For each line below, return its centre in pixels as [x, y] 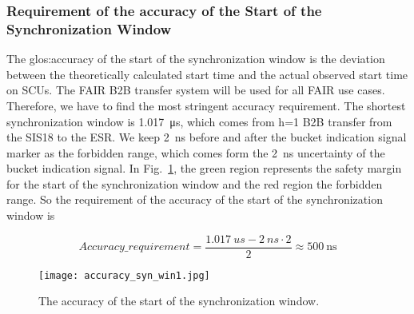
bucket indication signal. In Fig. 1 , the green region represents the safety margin [204, 168]
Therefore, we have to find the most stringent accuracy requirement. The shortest [206, 105]
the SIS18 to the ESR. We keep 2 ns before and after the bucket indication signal [207, 137]
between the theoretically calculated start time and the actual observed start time [207, 74]
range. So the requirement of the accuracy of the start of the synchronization [195, 199]
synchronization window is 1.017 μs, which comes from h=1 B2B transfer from [199, 121]
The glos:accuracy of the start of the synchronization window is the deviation [196, 59]
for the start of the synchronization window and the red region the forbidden [195, 183]
